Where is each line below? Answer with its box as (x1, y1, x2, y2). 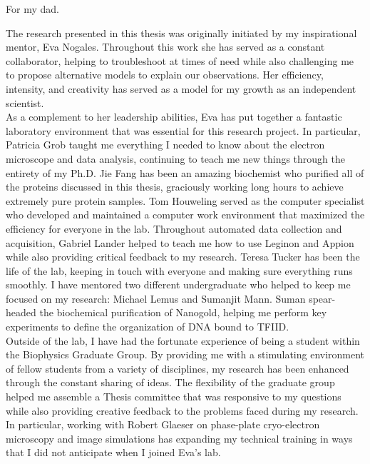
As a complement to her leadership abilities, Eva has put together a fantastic (6, 109, 342, 124)
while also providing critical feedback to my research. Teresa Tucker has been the (6, 249, 360, 264)
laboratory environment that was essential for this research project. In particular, (6, 123, 361, 138)
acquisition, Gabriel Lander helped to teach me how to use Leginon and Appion (6, 235, 354, 250)
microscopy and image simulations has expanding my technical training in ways (6, 430, 353, 445)
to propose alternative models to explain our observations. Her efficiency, (6, 67, 324, 82)
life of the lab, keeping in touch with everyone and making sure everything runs (6, 263, 353, 278)
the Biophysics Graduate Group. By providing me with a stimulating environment (6, 347, 365, 362)
